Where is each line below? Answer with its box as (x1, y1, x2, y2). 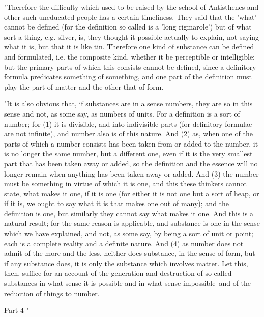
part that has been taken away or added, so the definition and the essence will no (4, 158, 258, 168)
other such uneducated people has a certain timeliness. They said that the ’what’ (4, 11, 257, 22)
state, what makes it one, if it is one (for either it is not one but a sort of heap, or (4, 188, 259, 198)
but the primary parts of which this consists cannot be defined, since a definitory (4, 61, 256, 72)
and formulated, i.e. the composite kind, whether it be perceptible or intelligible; (4, 51, 255, 62)
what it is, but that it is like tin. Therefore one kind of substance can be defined (4, 41, 254, 52)
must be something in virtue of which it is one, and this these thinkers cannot (4, 178, 247, 189)
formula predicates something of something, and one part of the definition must (4, 71, 252, 82)
